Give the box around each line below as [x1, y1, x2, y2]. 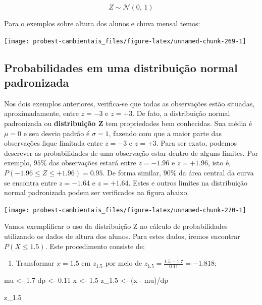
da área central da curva [178, 167, 254, 177]
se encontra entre [4, 177, 57, 188]
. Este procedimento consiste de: [45, 240, 145, 251]
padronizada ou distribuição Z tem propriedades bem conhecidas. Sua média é [4, 118, 252, 129]
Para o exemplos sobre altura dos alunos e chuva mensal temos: [4, 18, 200, 28]
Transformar [16, 258, 55, 268]
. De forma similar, [102, 167, 161, 177]
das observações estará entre [49, 157, 136, 168]
